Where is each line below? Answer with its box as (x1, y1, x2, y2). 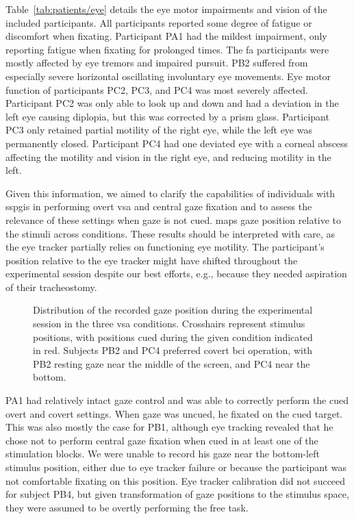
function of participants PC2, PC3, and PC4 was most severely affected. (5, 82, 308, 97)
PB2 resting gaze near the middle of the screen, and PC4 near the (33, 356, 310, 370)
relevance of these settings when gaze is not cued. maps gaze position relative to (5, 212, 342, 227)
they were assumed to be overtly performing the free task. (5, 500, 249, 514)
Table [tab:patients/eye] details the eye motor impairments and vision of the (5, 2, 327, 16)
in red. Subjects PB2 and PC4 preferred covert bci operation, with (33, 343, 313, 357)
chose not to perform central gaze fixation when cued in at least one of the (5, 433, 318, 447)
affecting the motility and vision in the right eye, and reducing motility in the (5, 149, 331, 164)
